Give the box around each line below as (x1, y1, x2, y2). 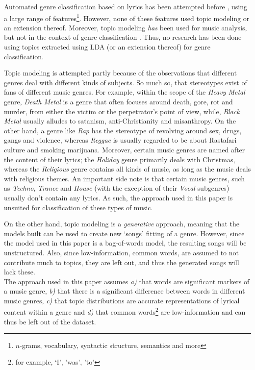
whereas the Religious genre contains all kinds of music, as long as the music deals (4, 164, 251, 174)
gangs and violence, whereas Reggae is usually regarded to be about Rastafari (4, 135, 237, 145)
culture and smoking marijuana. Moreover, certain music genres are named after (4, 144, 245, 154)
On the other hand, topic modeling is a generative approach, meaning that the (4, 219, 240, 229)
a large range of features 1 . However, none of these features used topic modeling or (4, 11, 250, 23)
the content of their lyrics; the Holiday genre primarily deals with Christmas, (4, 154, 235, 164)
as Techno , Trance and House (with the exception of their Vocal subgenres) (4, 183, 229, 193)
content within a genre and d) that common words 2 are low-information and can (4, 305, 246, 317)
